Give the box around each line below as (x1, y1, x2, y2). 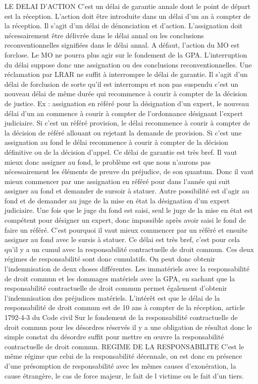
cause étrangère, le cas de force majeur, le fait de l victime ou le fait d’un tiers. (4, 370, 244, 381)
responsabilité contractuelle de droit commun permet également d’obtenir (4, 283, 227, 293)
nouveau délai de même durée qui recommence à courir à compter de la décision (4, 88, 247, 99)
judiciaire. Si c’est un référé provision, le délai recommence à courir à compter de (4, 118, 250, 128)
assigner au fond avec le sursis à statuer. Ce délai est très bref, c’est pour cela (4, 234, 240, 245)
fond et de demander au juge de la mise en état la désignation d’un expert (4, 195, 230, 205)
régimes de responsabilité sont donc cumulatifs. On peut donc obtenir (4, 254, 215, 264)
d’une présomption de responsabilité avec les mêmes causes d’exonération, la (4, 360, 236, 371)
